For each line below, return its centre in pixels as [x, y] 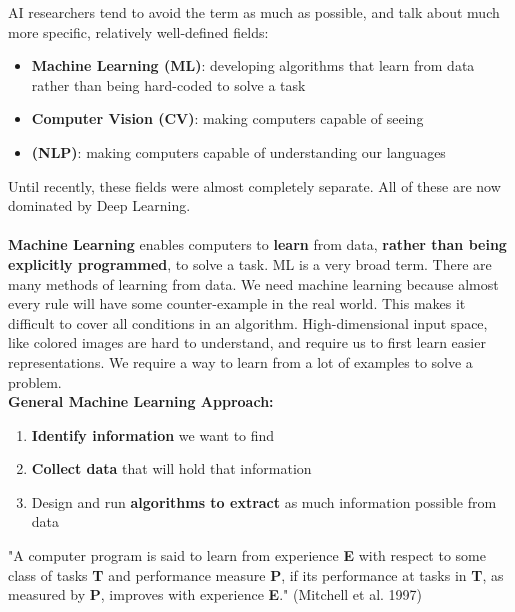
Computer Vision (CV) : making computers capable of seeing [227, 118]
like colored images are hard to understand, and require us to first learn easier [247, 342]
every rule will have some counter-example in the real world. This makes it [237, 303]
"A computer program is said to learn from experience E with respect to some [247, 555]
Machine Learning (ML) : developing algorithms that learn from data [253, 65]
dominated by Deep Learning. [99, 205]
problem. [35, 381]
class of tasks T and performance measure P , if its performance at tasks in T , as [256, 574]
